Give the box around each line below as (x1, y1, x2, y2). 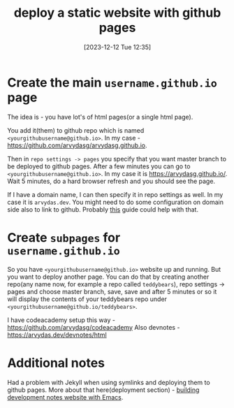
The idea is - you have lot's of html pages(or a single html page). (7, 112, 193, 121)
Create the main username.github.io (7, 75, 218, 90)
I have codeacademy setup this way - (7, 316, 115, 324)
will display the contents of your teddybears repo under (7, 295, 168, 303)
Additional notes (7, 355, 105, 371)
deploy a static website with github (13, 5, 221, 21)
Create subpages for (7, 229, 121, 245)
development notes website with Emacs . (7, 393, 124, 401)
